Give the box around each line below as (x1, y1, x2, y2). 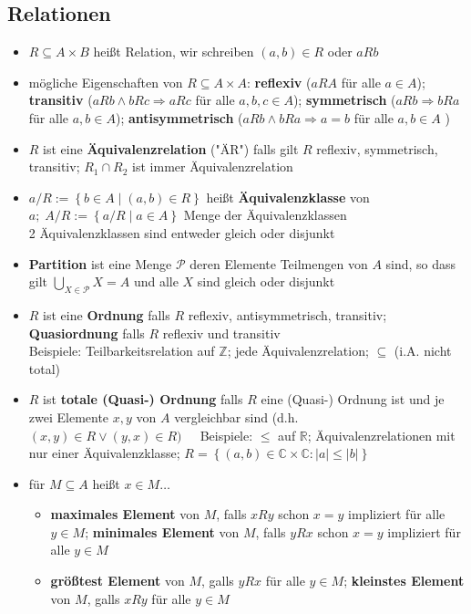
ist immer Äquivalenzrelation (132, 157, 293, 176)
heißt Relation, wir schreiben (93, 42, 254, 61)
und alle (133, 272, 179, 291)
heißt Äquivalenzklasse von (206, 187, 370, 206)
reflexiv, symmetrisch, (316, 139, 438, 158)
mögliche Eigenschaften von (28, 72, 183, 91)
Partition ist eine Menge (28, 254, 172, 273)
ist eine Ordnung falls (43, 305, 170, 324)
